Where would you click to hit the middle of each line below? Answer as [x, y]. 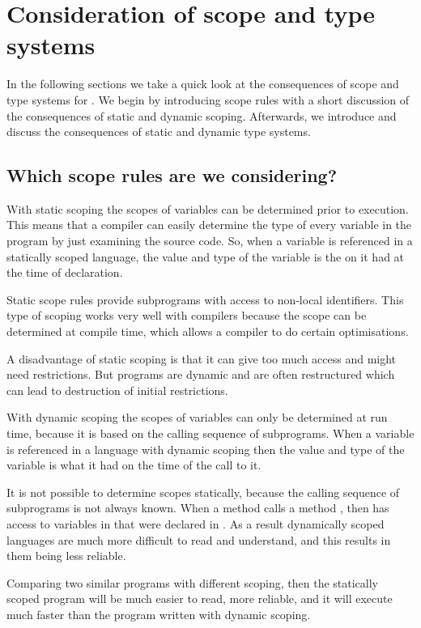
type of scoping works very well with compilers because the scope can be [187, 315]
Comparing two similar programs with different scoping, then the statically [193, 582]
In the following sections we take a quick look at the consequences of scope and [203, 84]
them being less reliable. [66, 556]
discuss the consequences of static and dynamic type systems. [159, 132]
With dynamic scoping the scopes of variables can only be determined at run [197, 417]
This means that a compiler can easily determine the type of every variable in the [209, 225]
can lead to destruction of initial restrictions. [117, 390]
